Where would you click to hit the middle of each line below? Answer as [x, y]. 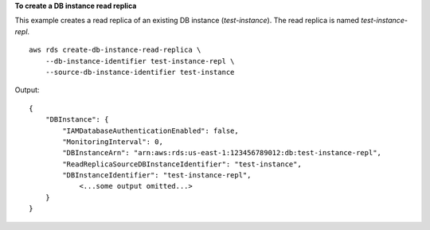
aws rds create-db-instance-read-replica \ [115, 50]
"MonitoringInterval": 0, [113, 142]
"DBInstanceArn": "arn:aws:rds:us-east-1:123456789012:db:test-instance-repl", [222, 153]
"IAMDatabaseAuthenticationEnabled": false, [150, 131]
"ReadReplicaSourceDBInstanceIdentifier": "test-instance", [182, 164]
